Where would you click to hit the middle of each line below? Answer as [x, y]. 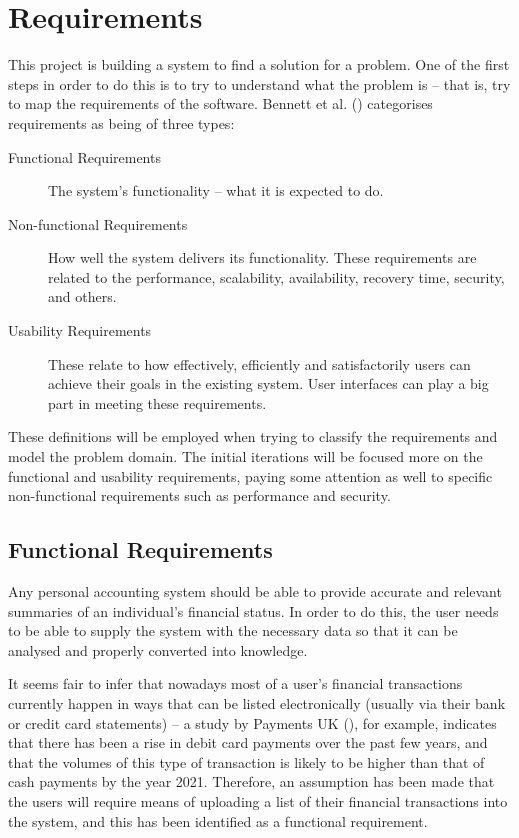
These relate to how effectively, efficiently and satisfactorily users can [259, 363]
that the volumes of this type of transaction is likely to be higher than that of [246, 761]
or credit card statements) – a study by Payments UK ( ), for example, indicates [252, 722]
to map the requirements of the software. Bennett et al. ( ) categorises [220, 103]
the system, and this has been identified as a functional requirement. [218, 820]
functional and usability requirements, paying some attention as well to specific [250, 475]
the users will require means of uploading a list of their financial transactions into [258, 800]
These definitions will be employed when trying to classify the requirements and [253, 436]
